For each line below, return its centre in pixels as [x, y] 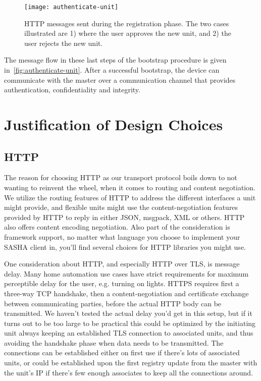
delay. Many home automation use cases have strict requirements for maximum [126, 273]
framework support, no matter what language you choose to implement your [122, 236]
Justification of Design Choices [114, 124]
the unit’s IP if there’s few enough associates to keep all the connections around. [129, 372]
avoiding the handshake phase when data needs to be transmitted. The [114, 342]
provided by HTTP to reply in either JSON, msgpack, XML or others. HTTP [124, 217]
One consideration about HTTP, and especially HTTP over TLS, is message [122, 264]
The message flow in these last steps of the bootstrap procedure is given [115, 60]
